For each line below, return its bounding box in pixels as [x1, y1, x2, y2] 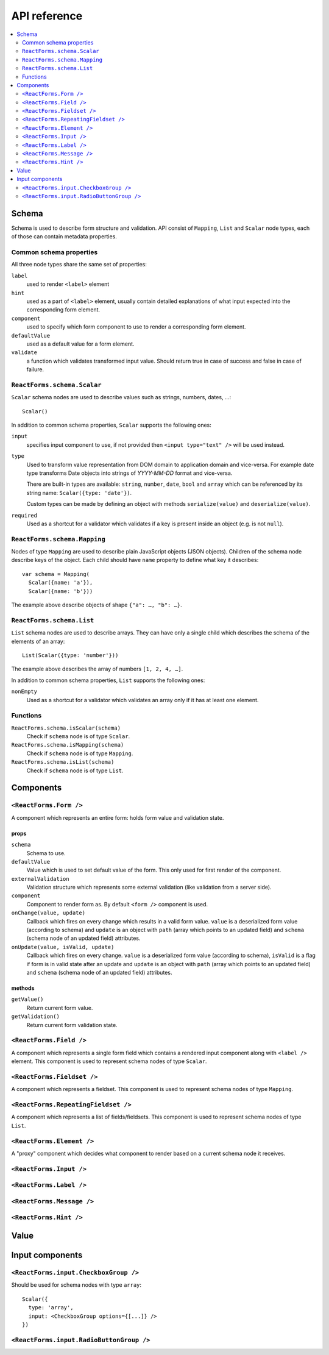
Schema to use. [26, 849, 66, 856]
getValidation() [11, 1013, 60, 1020]
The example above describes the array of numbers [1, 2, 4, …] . [11, 665, 183, 673]
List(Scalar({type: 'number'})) [22, 652, 119, 658]
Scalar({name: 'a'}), [28, 579, 93, 586]
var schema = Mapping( [22, 571, 90, 577]
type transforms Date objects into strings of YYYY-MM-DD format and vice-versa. [26, 469, 233, 477]
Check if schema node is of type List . [26, 767, 124, 774]
